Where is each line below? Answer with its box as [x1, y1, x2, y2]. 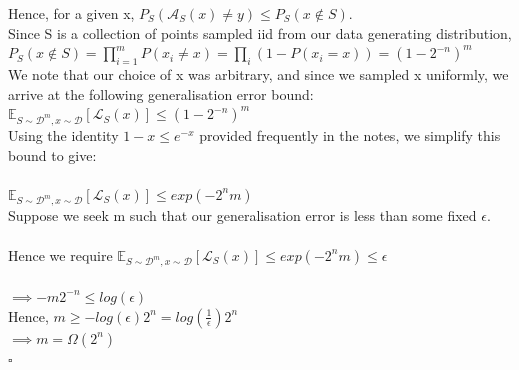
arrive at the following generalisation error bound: [8, 83, 314, 104]
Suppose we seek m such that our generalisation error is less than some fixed [8, 205, 477, 226]
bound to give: [8, 144, 97, 165]
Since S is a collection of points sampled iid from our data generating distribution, [8, 22, 512, 43]
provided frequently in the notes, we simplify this [199, 124, 501, 145]
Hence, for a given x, [8, 3, 135, 23]
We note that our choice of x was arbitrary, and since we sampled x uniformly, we [8, 63, 509, 84]
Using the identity [8, 124, 119, 145]
